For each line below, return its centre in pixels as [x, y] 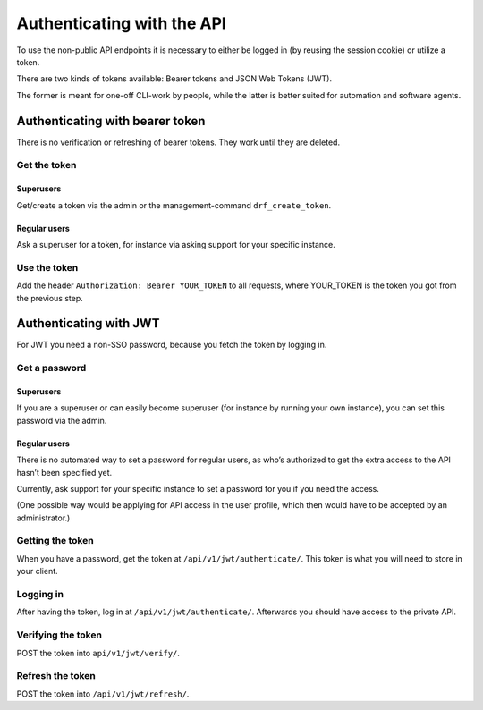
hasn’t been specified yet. [64, 472]
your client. [37, 571]
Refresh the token [56, 676]
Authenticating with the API [122, 23]
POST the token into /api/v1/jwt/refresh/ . [103, 694]
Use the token [47, 267]
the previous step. [50, 298]
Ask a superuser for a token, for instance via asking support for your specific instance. [176, 244]
